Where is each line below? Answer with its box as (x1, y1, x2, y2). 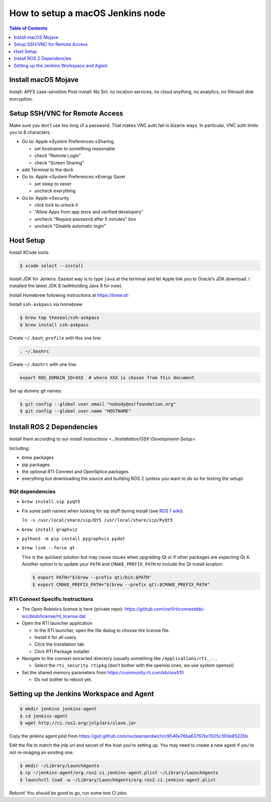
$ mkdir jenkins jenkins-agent (20, 706, 97, 712)
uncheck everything (34, 188, 76, 194)
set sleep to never (34, 181, 72, 187)
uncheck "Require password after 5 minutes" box (34, 216, 137, 222)
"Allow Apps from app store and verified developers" (34, 209, 144, 215)
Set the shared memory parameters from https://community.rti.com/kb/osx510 (22, 669, 184, 675)
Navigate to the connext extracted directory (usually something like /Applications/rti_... (22, 656, 218, 662)
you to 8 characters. (9, 129, 51, 135)
